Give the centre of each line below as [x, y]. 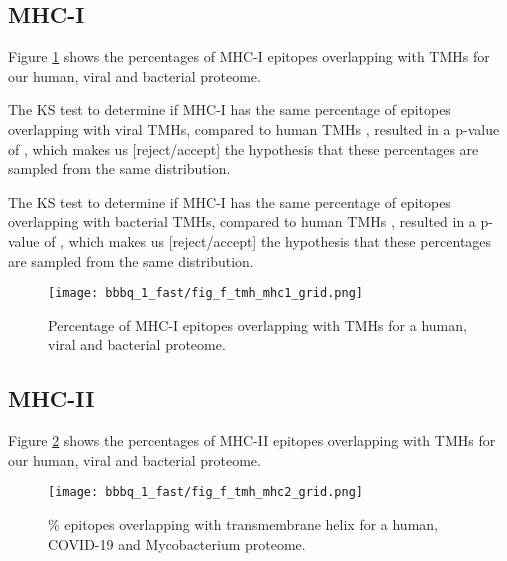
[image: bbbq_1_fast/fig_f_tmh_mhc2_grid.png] [205, 492]
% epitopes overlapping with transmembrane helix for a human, [243, 524]
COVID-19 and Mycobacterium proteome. [177, 543]
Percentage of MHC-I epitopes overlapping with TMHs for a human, [257, 324]
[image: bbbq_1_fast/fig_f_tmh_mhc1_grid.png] [205, 293]
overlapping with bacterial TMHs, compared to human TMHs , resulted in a [242, 221]
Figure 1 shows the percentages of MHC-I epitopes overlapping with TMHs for [249, 56]
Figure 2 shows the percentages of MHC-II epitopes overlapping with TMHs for [252, 440]
